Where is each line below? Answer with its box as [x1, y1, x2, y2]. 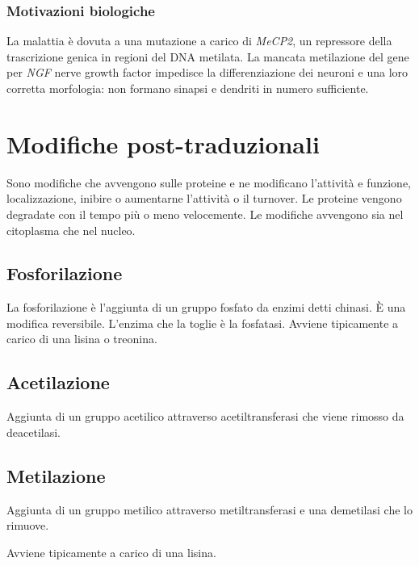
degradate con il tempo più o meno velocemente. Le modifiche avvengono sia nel [6, 205, 404, 222]
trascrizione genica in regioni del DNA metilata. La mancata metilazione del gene [6, 48, 409, 65]
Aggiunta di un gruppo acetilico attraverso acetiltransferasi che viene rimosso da [6, 408, 404, 425]
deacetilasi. [6, 423, 61, 440]
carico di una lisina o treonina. [6, 330, 157, 347]
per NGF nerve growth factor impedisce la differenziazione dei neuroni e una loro [6, 64, 409, 81]
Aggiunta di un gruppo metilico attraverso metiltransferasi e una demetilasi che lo [6, 501, 413, 518]
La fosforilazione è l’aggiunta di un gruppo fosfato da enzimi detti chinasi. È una [6, 299, 406, 316]
